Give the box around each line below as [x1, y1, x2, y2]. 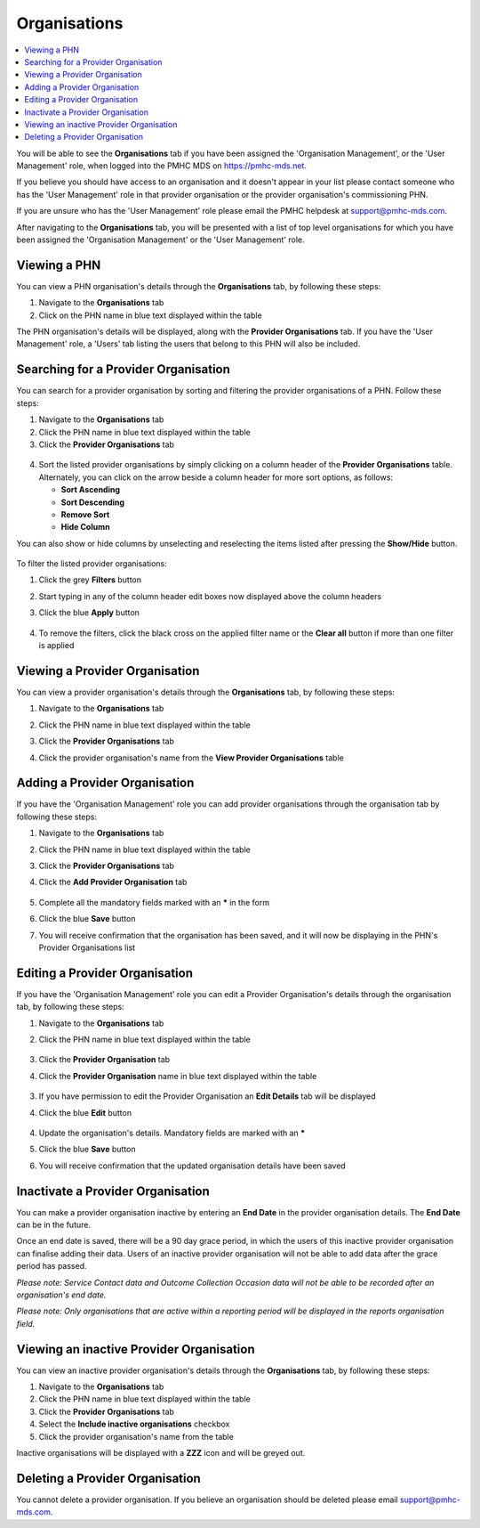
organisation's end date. [16, 1289, 107, 1300]
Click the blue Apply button [38, 607, 140, 618]
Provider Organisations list [38, 942, 136, 953]
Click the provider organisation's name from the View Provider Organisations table [38, 752, 344, 763]
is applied [38, 640, 75, 651]
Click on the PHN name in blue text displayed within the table [38, 310, 262, 321]
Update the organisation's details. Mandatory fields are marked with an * [38, 1127, 306, 1138]
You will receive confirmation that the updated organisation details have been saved [38, 1160, 346, 1171]
